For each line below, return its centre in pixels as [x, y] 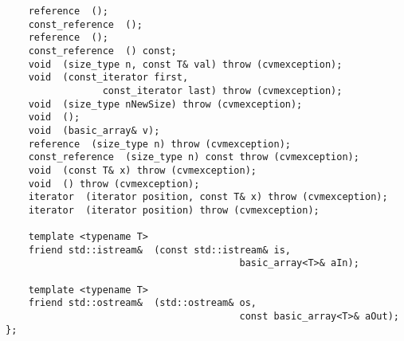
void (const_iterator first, [108, 78]
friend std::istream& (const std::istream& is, [159, 250]
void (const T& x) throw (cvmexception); [142, 170]
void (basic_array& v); [94, 130]
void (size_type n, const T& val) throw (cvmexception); [185, 64]
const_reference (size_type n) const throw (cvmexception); [194, 157]
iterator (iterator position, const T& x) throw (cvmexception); [208, 197]
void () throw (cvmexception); [114, 184]
